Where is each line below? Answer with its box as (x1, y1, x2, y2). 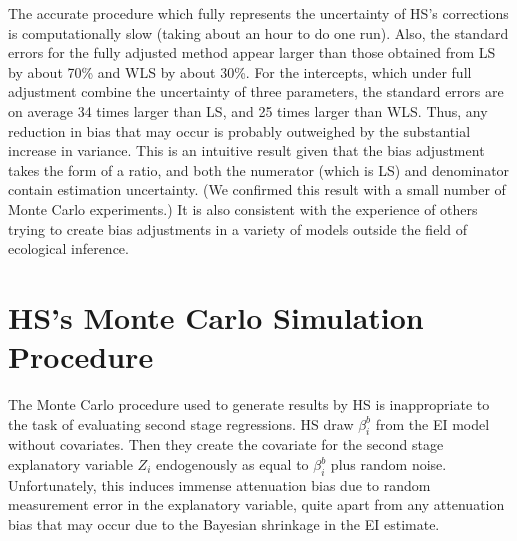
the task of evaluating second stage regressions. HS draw (8, 413, 354, 434)
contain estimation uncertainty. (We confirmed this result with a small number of (8, 179, 506, 200)
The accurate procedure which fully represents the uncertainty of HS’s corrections (8, 3, 509, 23)
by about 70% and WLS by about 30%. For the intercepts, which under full (8, 61, 472, 82)
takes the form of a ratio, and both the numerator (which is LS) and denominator (8, 159, 510, 180)
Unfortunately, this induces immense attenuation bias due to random (8, 474, 431, 495)
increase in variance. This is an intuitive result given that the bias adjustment (8, 140, 485, 161)
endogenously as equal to (156, 454, 309, 475)
